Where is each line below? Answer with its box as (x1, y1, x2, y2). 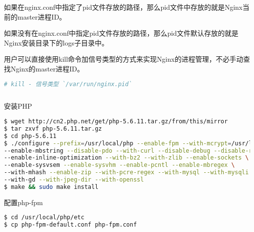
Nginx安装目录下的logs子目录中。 (4, 37, 108, 47)
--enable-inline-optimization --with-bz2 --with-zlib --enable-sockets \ (4, 154, 249, 162)
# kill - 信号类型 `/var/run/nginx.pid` (4, 80, 132, 88)
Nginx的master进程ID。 (10, 63, 84, 73)
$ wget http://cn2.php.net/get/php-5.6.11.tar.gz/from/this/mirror (4, 118, 228, 125)
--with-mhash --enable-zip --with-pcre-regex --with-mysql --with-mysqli (4, 169, 249, 176)
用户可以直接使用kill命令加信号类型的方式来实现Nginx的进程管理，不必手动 (4, 54, 243, 64)
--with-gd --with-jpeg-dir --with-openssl (4, 176, 144, 184)
